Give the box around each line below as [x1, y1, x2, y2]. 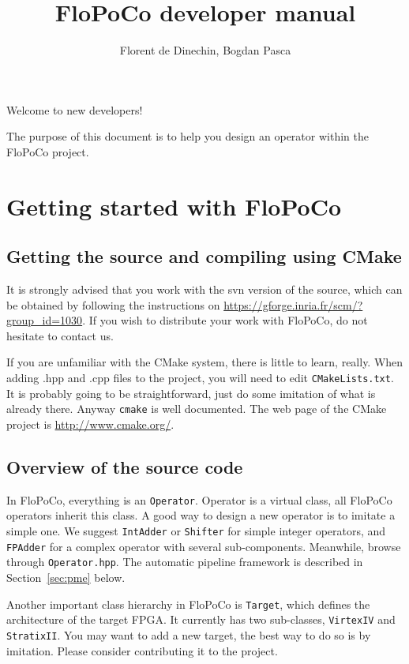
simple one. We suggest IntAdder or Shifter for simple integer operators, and [6, 523, 386, 538]
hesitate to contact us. [6, 327, 114, 343]
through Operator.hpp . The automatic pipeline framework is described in [6, 553, 363, 570]
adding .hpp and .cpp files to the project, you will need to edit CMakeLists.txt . [6, 370, 394, 386]
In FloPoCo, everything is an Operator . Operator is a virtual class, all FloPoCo [6, 491, 392, 508]
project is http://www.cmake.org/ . [6, 415, 174, 432]
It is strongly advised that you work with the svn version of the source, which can [6, 281, 403, 298]
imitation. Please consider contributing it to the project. [6, 642, 278, 658]
